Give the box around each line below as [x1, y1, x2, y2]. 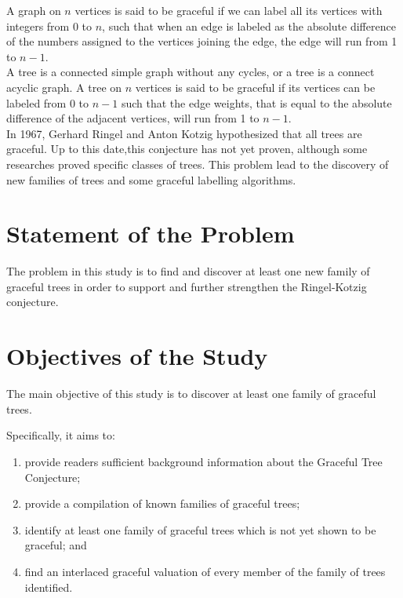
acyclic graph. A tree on [6, 78, 122, 95]
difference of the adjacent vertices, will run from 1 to [6, 110, 260, 126]
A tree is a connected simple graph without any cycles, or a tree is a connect [6, 64, 375, 80]
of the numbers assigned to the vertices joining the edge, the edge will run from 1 [6, 33, 398, 49]
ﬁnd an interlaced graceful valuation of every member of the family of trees [24, 563, 386, 579]
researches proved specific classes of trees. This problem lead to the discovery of [6, 155, 389, 172]
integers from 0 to [6, 17, 93, 34]
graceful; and [24, 537, 87, 553]
